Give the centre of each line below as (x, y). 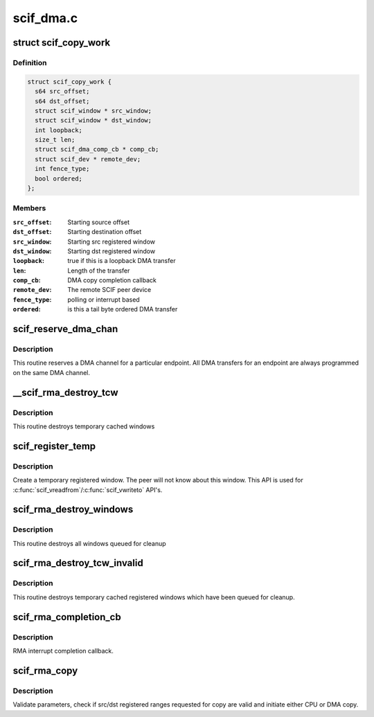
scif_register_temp (54, 446)
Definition (30, 62)
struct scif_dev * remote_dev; (88, 159)
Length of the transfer (99, 271)
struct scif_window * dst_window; (93, 120)
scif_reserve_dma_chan (65, 329)
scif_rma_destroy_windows (73, 510)
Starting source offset (98, 222)
